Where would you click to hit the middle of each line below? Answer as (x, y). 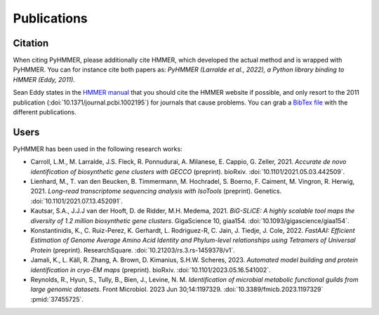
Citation (31, 43)
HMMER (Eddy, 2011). (44, 79)
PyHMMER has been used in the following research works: (98, 149)
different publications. (45, 112)
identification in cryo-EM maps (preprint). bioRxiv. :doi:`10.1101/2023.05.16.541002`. (151, 269)
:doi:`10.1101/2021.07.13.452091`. (77, 201)
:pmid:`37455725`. (57, 299)
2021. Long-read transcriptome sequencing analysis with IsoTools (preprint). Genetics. (156, 191)
